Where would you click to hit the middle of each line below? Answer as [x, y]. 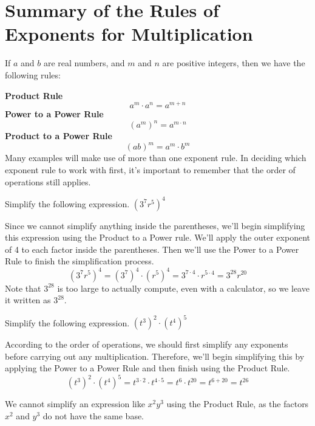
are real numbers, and [84, 63]
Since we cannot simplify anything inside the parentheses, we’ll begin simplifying [155, 225]
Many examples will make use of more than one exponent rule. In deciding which [156, 158]
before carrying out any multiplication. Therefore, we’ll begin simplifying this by [155, 356]
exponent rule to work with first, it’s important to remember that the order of [150, 169]
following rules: [33, 74]
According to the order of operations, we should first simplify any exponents [147, 344]
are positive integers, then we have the [234, 63]
